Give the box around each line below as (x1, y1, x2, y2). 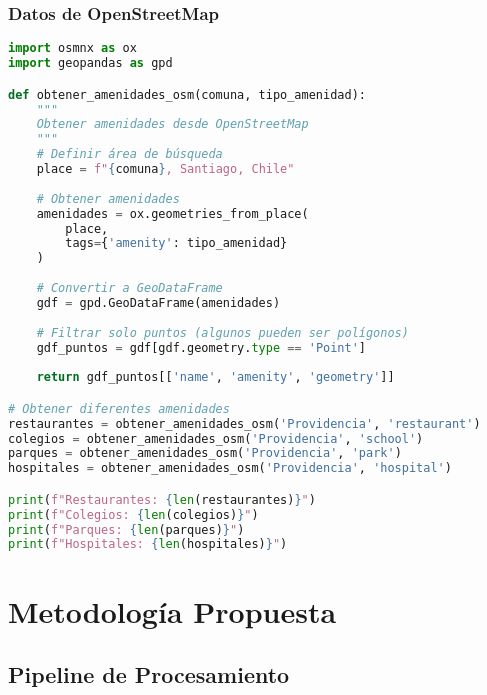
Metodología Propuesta (8, 590, 337, 631)
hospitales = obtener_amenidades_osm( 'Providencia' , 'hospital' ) (8, 461, 452, 476)
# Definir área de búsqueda (36, 147, 223, 162)
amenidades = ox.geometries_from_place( (36, 206, 309, 221)
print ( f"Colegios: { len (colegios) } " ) (8, 507, 259, 522)
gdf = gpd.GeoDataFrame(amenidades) (36, 295, 281, 310)
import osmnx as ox (8, 41, 137, 56)
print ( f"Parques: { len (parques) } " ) (8, 522, 245, 537)
